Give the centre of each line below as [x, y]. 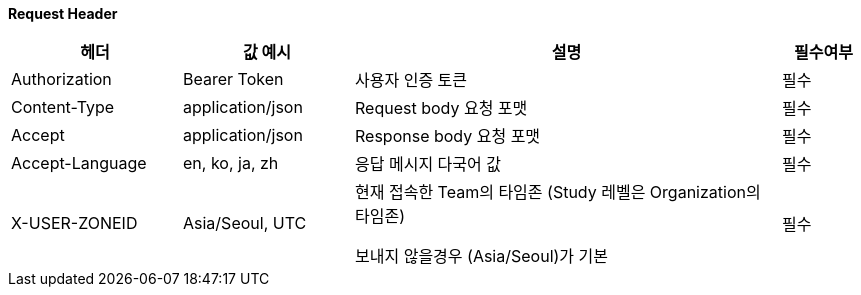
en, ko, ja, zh [231, 163]
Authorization [61, 79]
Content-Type [63, 107]
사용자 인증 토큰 [411, 80]
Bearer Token [233, 79]
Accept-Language [79, 163]
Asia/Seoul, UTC [245, 223]
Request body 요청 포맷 [441, 108]
